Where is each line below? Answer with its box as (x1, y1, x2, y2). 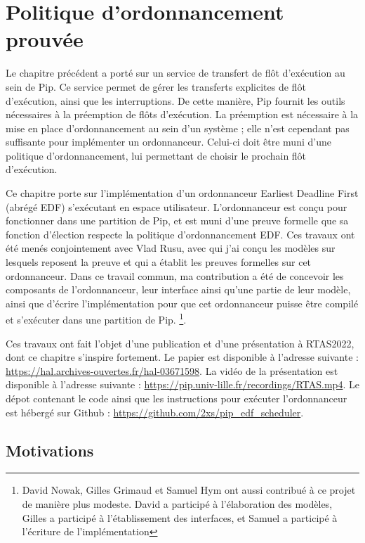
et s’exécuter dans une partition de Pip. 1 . (6, 310, 187, 327)
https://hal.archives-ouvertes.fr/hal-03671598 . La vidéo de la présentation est (6, 363, 338, 378)
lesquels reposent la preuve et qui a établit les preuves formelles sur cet (6, 255, 312, 269)
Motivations (6, 439, 94, 461)
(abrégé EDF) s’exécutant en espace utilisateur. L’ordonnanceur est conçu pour (6, 199, 347, 214)
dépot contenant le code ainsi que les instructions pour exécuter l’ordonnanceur (6, 391, 347, 406)
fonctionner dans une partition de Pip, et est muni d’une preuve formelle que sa (6, 213, 349, 228)
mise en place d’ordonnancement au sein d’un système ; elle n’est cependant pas (6, 120, 350, 135)
